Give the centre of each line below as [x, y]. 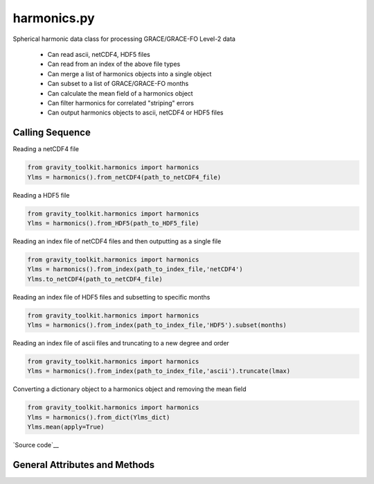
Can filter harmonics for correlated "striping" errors [121, 103]
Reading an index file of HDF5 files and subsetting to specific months [112, 297]
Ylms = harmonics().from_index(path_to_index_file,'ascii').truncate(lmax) [159, 371]
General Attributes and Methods [84, 465]
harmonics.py [54, 18]
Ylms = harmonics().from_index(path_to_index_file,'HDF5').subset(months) [157, 325]
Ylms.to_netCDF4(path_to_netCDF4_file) [95, 279]
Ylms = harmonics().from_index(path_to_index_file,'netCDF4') [135, 269]
